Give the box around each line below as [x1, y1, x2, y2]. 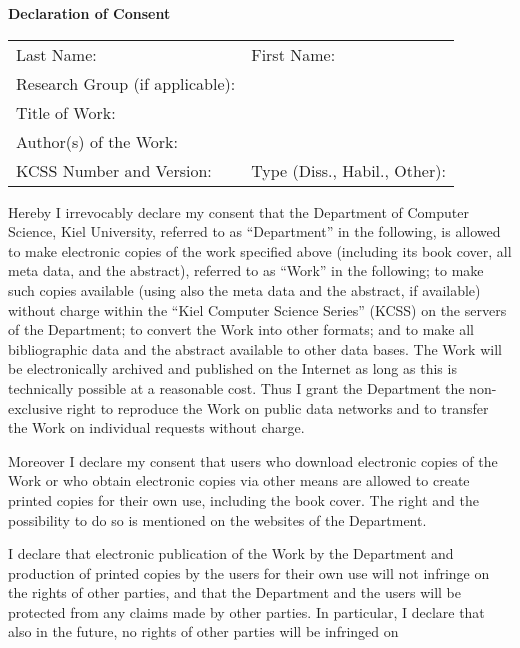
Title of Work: [16, 100, 116, 124]
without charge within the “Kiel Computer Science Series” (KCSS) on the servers [8, 299, 507, 320]
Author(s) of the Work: [16, 129, 178, 153]
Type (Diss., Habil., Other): [251, 158, 446, 182]
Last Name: [16, 42, 97, 66]
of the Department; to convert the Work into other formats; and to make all [8, 319, 474, 340]
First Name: [251, 42, 336, 66]
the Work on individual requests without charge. [8, 417, 305, 438]
